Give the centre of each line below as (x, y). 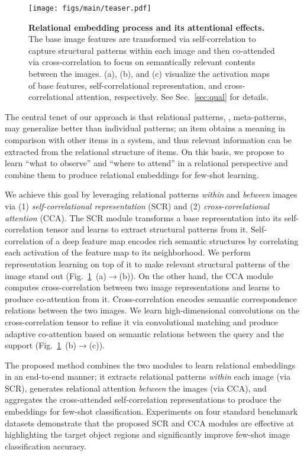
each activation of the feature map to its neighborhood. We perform (128, 252)
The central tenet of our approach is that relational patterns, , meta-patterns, (146, 116)
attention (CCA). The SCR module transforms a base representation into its (143, 217)
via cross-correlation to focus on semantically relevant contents (142, 62)
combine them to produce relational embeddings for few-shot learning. (132, 174)
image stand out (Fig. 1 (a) (56, 275)
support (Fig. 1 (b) (41, 345)
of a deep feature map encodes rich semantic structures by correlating (172, 240)
